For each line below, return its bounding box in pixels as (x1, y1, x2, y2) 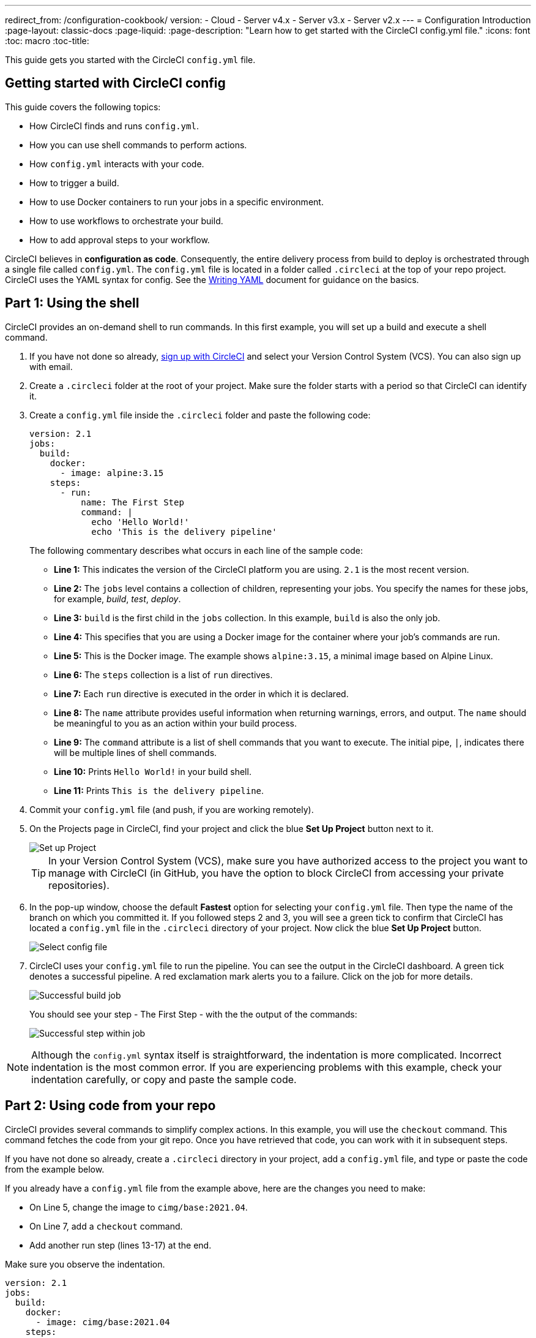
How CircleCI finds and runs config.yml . (29, 120, 199, 131)
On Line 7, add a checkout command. (29, 1220, 183, 1231)
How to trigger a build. (29, 177, 119, 188)
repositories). (48, 879, 110, 891)
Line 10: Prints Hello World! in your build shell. (54, 766, 251, 777)
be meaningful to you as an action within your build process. (54, 717, 297, 728)
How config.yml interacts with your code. (29, 158, 204, 169)
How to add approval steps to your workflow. (29, 234, 210, 245)
